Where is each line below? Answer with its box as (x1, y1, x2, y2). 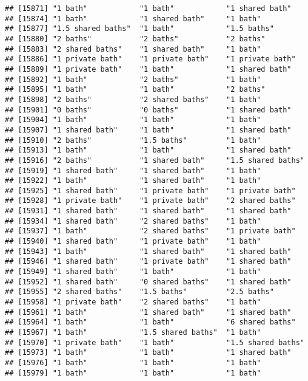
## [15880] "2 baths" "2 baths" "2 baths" (5, 34, 266, 43)
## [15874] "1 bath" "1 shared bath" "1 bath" (5, 14, 261, 23)
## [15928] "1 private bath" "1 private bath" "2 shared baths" (5, 196, 296, 205)
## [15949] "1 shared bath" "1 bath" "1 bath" (5, 267, 261, 276)
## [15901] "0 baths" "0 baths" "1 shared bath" (5, 105, 292, 114)
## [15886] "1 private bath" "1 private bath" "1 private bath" (5, 55, 296, 64)
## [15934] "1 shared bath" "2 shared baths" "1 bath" (5, 216, 261, 225)
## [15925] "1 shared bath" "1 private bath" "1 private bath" (5, 186, 296, 195)
